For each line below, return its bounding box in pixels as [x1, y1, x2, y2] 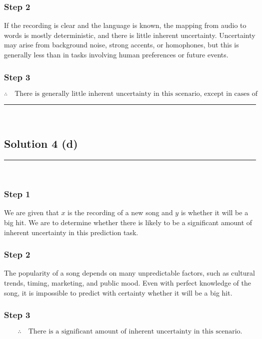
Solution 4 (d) [4, 135, 78, 151]
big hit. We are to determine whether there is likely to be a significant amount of [4, 217, 252, 228]
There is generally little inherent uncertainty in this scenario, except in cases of [14, 90, 257, 97]
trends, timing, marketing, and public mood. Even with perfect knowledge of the [4, 278, 251, 288]
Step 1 [4, 188, 30, 200]
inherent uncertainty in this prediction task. [4, 227, 138, 237]
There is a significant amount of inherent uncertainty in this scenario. [28, 328, 242, 336]
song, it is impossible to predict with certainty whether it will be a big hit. [4, 287, 232, 298]
